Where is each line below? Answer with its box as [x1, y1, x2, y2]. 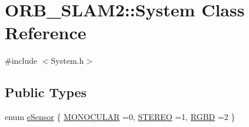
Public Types [5, 83, 87, 101]
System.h [51, 54, 84, 67]
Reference [5, 20, 87, 44]
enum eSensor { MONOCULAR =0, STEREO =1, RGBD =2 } [5, 111, 235, 123]
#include [5, 54, 38, 67]
